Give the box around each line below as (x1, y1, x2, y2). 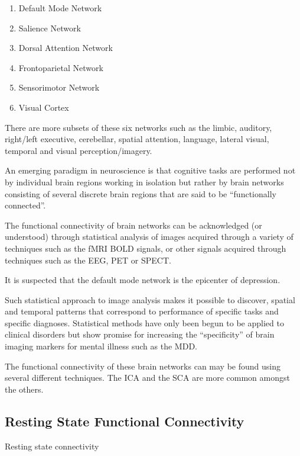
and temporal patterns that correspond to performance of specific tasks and (5, 305, 279, 317)
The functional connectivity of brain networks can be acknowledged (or (5, 219, 262, 231)
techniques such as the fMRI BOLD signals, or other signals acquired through (5, 242, 286, 254)
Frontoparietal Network (18, 61, 103, 73)
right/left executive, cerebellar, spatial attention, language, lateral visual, (5, 133, 269, 145)
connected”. (5, 199, 46, 211)
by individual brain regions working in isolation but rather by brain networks (5, 175, 284, 188)
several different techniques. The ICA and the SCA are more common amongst (5, 371, 290, 384)
